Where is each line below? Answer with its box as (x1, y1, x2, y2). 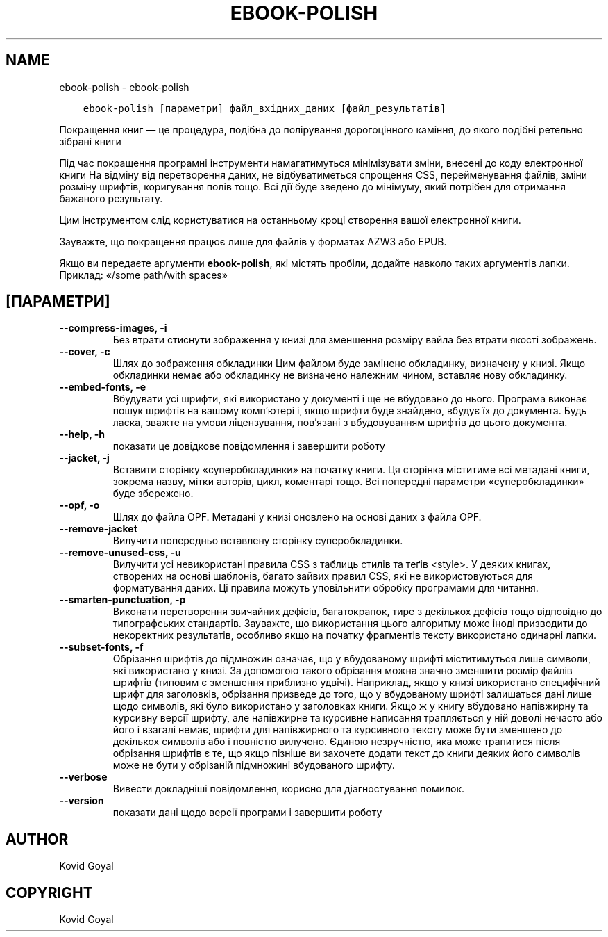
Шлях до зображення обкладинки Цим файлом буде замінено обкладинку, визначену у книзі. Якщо (112, 357, 586, 370)
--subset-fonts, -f (59, 641, 144, 653)
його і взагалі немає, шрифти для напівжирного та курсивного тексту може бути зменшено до (112, 724, 563, 736)
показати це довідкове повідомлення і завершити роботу (112, 440, 385, 453)
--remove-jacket (59, 523, 137, 535)
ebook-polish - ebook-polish (59, 81, 189, 93)
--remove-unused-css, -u (59, 546, 181, 559)
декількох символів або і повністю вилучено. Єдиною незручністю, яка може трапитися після (112, 735, 561, 748)
